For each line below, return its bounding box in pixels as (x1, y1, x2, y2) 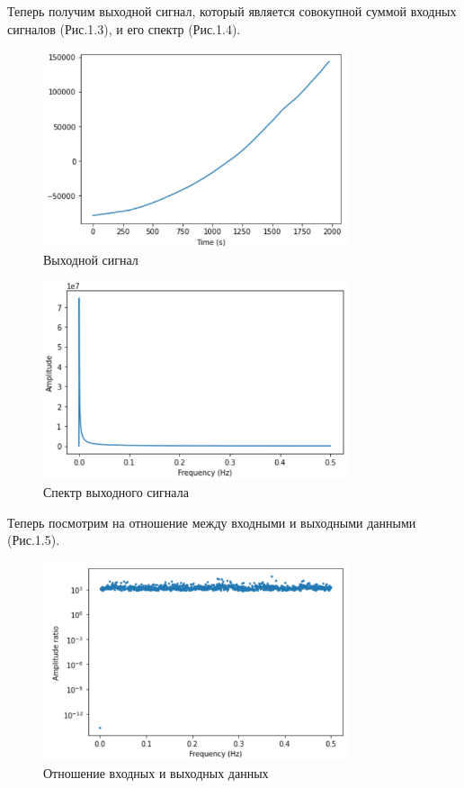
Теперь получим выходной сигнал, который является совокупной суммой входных (7, 2, 457, 20)
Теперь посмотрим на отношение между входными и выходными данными (7, 512, 416, 531)
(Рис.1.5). (7, 530, 60, 549)
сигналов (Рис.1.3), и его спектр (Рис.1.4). (7, 19, 241, 38)
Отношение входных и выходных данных (43, 764, 269, 783)
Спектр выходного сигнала (43, 483, 189, 502)
